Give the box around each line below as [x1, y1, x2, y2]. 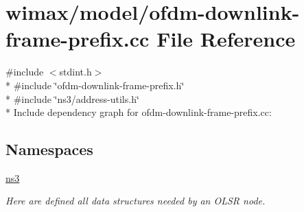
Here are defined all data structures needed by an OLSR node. [5, 193, 266, 208]
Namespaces [5, 139, 93, 160]
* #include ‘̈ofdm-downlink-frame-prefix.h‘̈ [5, 78, 185, 92]
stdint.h [59, 64, 92, 79]
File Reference [156, 25, 296, 53]
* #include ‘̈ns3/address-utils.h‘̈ [5, 91, 139, 106]
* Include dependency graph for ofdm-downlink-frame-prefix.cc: [5, 105, 272, 119]
